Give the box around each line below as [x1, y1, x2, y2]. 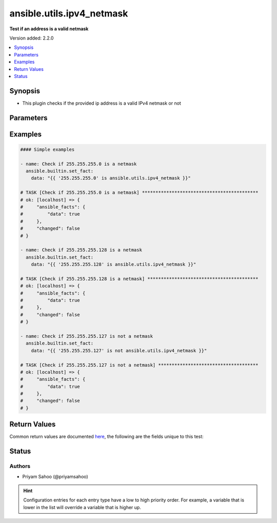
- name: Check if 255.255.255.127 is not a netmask [20, 333, 153, 339]
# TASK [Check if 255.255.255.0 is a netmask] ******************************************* [20, 190, 259, 196]
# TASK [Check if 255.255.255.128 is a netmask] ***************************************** [20, 276, 259, 282]
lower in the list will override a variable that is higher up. [23, 504, 141, 510]
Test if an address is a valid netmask [9, 26, 89, 32]
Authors [9, 462, 31, 470]
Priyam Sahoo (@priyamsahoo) [22, 473, 88, 479]
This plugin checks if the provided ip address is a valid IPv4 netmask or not [22, 100, 182, 106]
